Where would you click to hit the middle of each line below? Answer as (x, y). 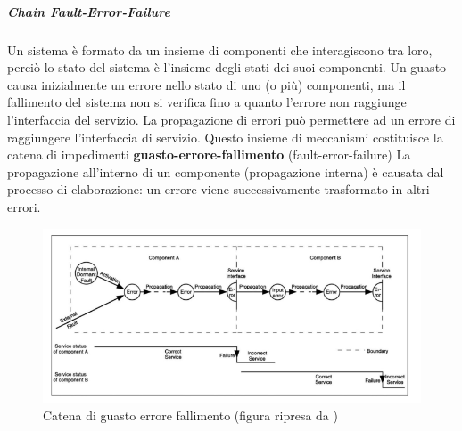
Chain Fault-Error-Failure (89, 11)
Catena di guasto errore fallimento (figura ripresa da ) (190, 415)
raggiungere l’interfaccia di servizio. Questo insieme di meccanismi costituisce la (225, 137)
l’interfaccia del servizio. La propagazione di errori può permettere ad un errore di (231, 119)
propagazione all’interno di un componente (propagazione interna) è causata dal (226, 171)
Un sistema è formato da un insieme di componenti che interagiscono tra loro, (220, 49)
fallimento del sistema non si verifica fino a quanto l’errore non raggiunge (207, 102)
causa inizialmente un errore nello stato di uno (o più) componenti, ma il (206, 84)
